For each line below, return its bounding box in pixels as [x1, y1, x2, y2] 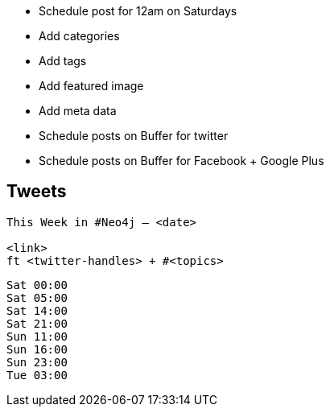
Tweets [6, 181, 67, 202]
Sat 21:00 [6, 316, 68, 330]
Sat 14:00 [6, 304, 68, 317]
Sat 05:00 [6, 291, 68, 304]
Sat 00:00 [6, 278, 68, 291]
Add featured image [39, 79, 144, 93]
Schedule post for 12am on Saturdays [39, 4, 237, 18]
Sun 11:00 [6, 329, 68, 343]
